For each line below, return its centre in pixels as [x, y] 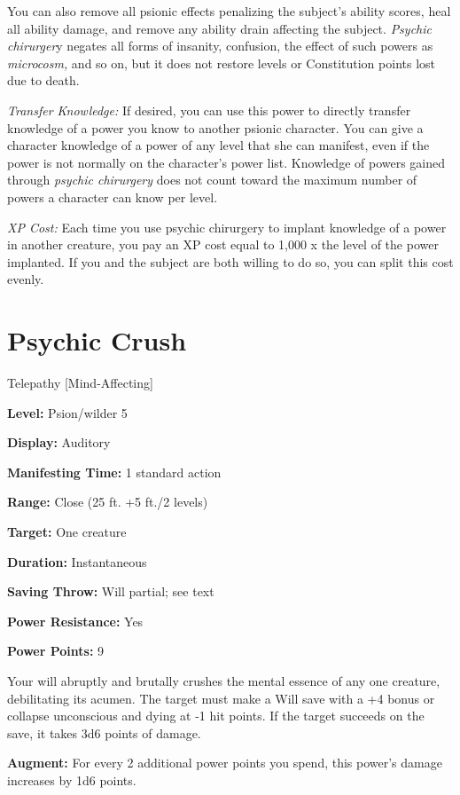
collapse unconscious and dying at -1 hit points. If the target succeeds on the [216, 716]
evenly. [26, 279]
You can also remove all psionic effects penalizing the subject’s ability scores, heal [229, 11]
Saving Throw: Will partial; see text [111, 591]
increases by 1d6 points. [72, 779]
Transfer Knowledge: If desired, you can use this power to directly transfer [209, 110]
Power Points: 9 [56, 651]
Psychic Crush [97, 340]
